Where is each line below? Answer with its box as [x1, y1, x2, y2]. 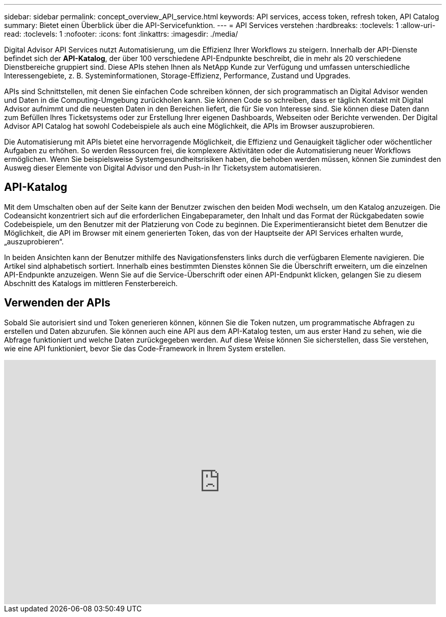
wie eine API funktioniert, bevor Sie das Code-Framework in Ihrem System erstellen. [4, 344, 286, 353]
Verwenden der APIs [4, 296, 110, 310]
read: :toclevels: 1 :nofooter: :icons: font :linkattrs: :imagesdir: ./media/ [4, 30, 238, 38]
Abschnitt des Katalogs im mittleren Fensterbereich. [4, 278, 178, 288]
